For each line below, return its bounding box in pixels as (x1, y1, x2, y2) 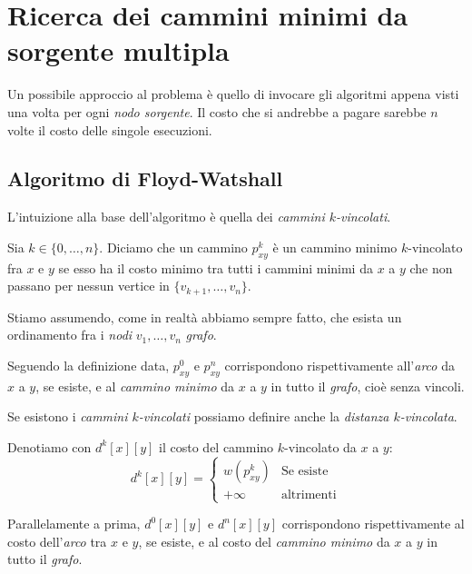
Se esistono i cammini (7, 407, 128, 426)
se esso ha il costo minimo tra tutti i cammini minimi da (58, 258, 373, 277)
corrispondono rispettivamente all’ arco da (224, 355, 455, 374)
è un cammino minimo (272, 237, 398, 256)
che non (409, 258, 453, 277)
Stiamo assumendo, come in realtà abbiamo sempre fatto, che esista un (7, 307, 402, 326)
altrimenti (280, 488, 337, 501)
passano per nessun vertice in (7, 276, 170, 295)
